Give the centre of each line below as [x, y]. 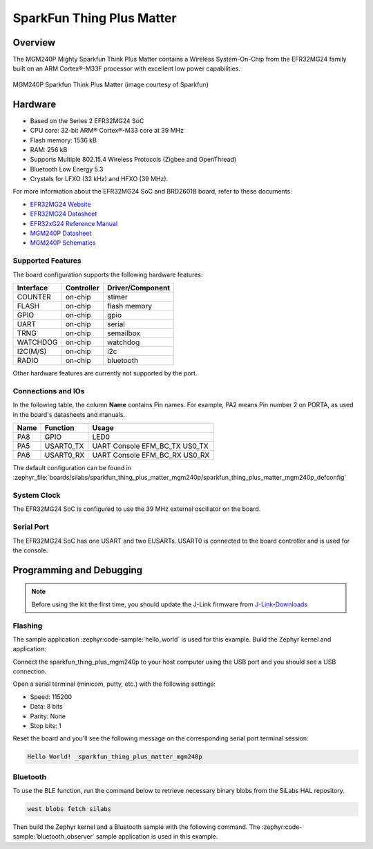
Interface [32, 288]
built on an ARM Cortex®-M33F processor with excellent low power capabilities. [127, 68]
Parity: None [48, 716]
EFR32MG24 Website [60, 204]
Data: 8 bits [46, 707]
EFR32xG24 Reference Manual [74, 223]
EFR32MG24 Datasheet [64, 214]
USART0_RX [65, 455]
